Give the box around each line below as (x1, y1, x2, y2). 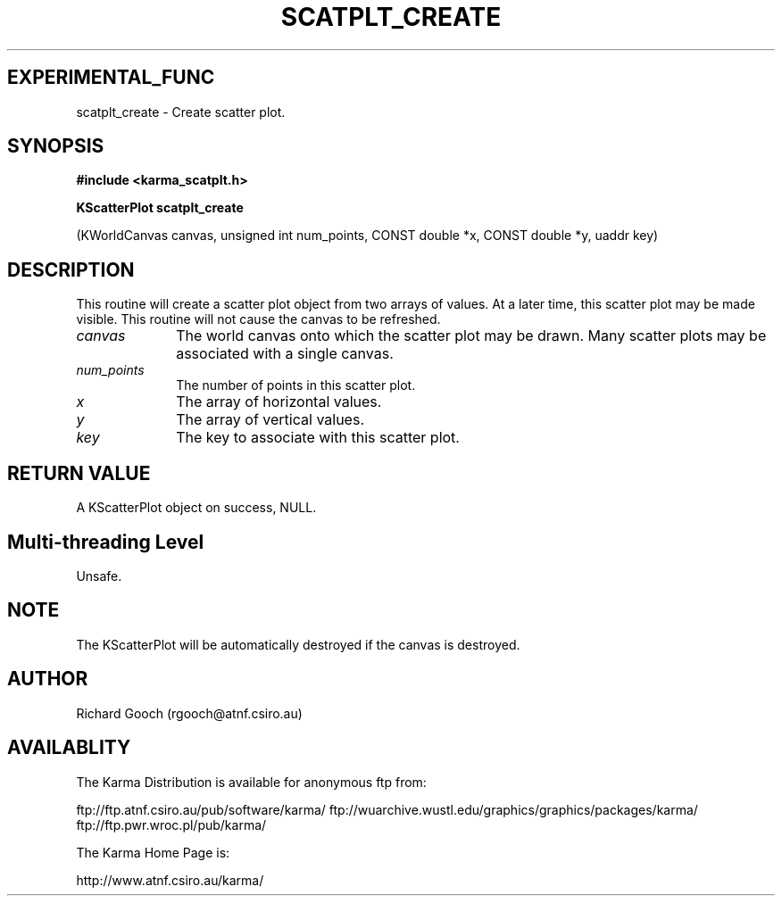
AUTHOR (7, 667, 88, 691)
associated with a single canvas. (176, 344, 394, 363)
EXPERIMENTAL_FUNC (7, 66, 215, 89)
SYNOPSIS (7, 135, 104, 158)
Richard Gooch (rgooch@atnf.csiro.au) (76, 705, 303, 721)
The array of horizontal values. (176, 393, 382, 411)
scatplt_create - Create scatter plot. (76, 104, 286, 120)
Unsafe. (76, 567, 122, 584)
